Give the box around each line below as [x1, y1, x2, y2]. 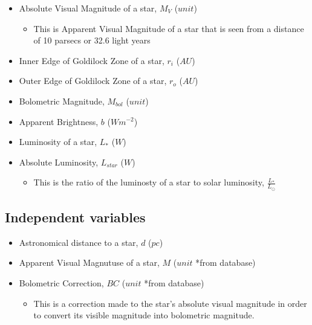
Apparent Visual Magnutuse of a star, [19, 256, 160, 269]
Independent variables [5, 207, 146, 226]
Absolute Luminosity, [19, 155, 99, 168]
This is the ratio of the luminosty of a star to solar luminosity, [33, 176, 264, 188]
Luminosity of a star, [19, 135, 97, 148]
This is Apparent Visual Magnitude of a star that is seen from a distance [33, 22, 304, 34]
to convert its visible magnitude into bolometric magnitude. [33, 309, 255, 321]
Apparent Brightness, [19, 115, 99, 127]
